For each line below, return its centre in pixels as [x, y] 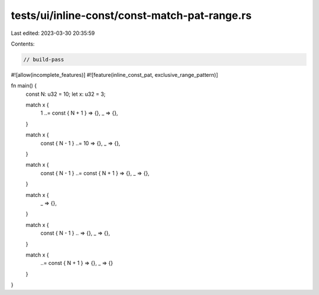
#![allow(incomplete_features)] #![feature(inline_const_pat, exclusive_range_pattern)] [115, 74]
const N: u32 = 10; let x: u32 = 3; [66, 94]
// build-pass [44, 59]
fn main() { [24, 86]
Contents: [23, 44]
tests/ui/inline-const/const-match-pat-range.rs [131, 15]
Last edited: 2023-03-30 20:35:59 [53, 33]
